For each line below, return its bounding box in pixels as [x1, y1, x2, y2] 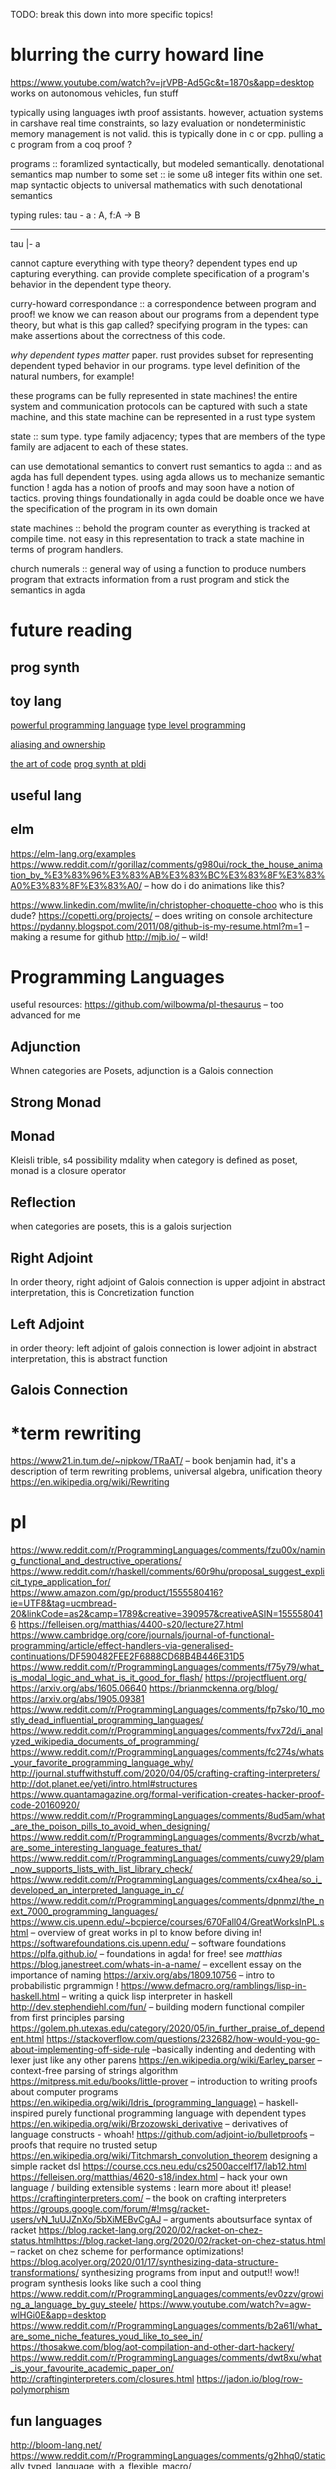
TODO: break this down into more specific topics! [10, 9, 213, 20]
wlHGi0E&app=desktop [10, 2309, 107, 2321]
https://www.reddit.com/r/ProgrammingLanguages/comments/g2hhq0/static [10, 2450, 326, 2461]
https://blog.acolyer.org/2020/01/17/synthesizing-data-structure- [10, 2256, 279, 2268]
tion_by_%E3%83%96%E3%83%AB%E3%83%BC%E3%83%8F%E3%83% [10, 869, 326, 881]
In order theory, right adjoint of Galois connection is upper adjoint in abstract [10, 1276, 326, 1288]
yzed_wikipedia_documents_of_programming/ [10, 1735, 200, 1748]
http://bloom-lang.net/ [10, 2439, 102, 2451]
